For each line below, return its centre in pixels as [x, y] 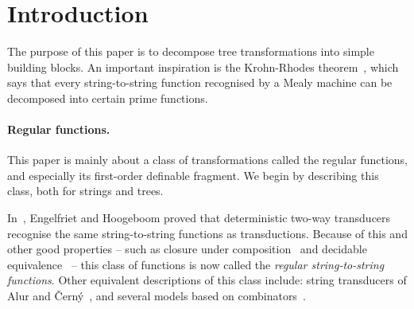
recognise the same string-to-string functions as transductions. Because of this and [207, 233]
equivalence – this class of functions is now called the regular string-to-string [196, 264]
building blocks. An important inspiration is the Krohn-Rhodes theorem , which [203, 66]
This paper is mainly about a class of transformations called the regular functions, [207, 160]
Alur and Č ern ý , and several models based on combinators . [157, 296]
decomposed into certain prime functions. [108, 98]
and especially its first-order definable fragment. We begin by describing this [193, 175]
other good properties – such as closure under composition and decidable [187, 249]
